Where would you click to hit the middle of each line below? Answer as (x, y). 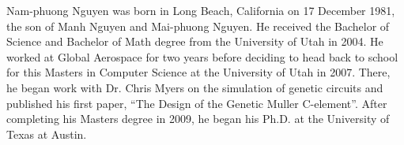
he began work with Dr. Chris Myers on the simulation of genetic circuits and (195, 87)
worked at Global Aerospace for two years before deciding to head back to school (202, 56)
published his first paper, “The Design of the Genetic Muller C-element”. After (197, 103)
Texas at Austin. (47, 134)
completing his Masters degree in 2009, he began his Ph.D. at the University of (198, 119)
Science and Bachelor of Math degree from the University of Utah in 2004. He (195, 41)
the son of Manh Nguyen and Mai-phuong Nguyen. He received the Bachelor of (198, 26)
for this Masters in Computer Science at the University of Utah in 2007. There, (198, 72)
